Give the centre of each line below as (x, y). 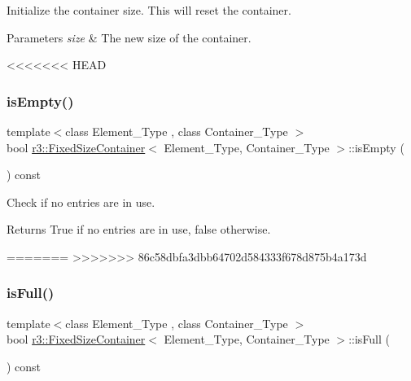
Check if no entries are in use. (81, 201)
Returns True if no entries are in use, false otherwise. (139, 229)
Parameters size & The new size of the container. (129, 37)
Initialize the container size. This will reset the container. (149, 10)
